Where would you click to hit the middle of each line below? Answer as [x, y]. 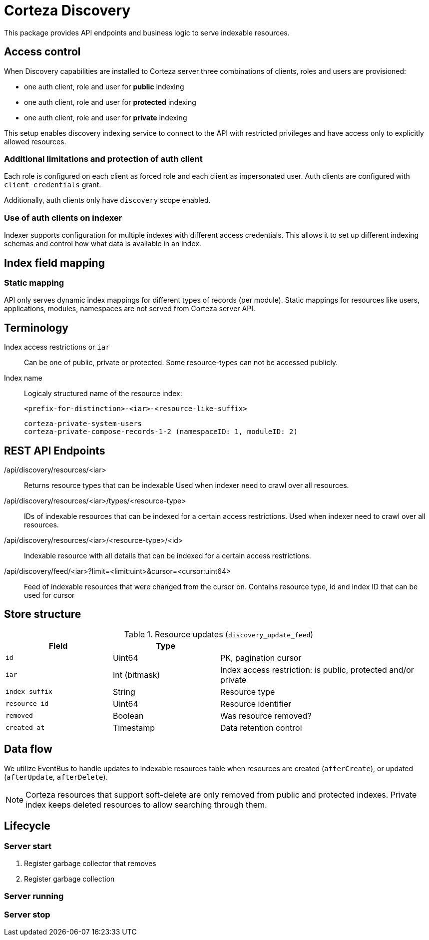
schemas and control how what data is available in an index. [103, 244]
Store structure [43, 614]
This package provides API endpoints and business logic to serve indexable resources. [147, 32]
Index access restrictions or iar [57, 347]
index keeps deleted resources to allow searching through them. [146, 804]
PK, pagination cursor [261, 658]
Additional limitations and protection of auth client [103, 159]
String [124, 692]
